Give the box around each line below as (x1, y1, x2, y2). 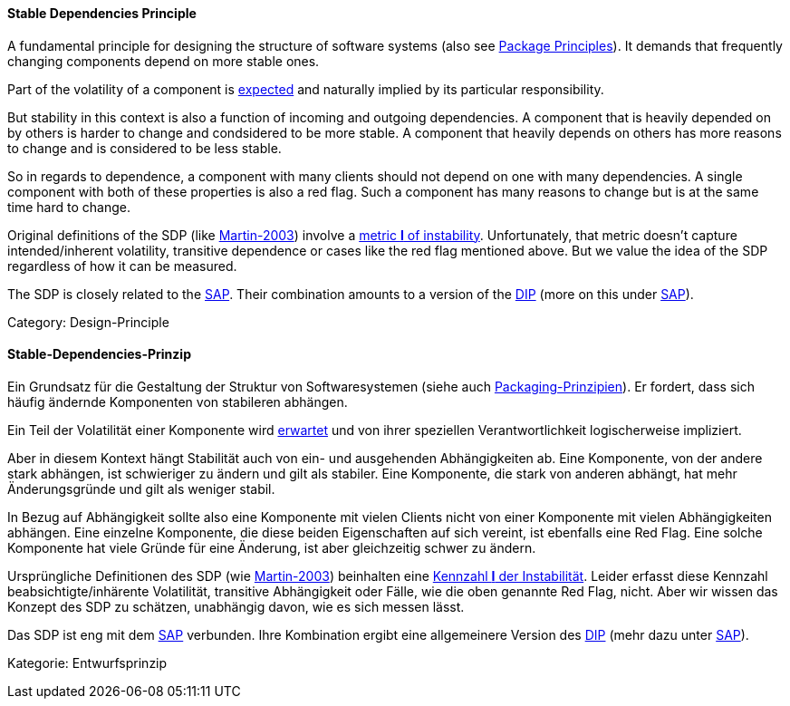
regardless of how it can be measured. (7, 257, 237, 274)
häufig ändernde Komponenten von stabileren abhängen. (7, 393, 348, 410)
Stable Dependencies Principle (7, 5, 197, 21)
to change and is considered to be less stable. (7, 140, 282, 156)
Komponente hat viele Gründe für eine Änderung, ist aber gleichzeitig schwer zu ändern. (7, 539, 536, 556)
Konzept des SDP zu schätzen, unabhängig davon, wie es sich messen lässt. (7, 598, 465, 614)
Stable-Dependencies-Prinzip (7, 346, 191, 363)
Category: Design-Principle (7, 314, 169, 330)
